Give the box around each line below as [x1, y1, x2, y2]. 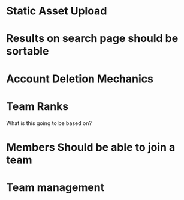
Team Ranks [6, 99, 69, 113]
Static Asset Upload [6, 4, 107, 18]
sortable [6, 44, 49, 58]
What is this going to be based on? [6, 119, 92, 127]
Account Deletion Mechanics [6, 72, 154, 85]
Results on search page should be [6, 32, 179, 46]
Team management [6, 180, 105, 194]
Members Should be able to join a [6, 140, 176, 154]
